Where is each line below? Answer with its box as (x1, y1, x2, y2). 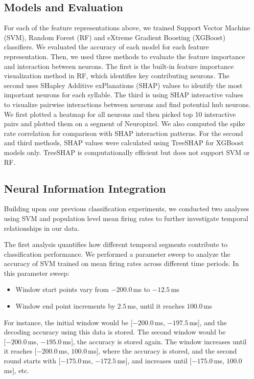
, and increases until (127, 356, 188, 366)
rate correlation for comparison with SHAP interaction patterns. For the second (4, 128, 243, 138)
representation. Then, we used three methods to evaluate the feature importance (4, 51, 245, 61)
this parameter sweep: (4, 268, 69, 278)
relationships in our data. (4, 223, 80, 233)
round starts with (4, 356, 56, 366)
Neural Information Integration (4, 180, 166, 196)
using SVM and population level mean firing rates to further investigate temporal (4, 213, 249, 223)
